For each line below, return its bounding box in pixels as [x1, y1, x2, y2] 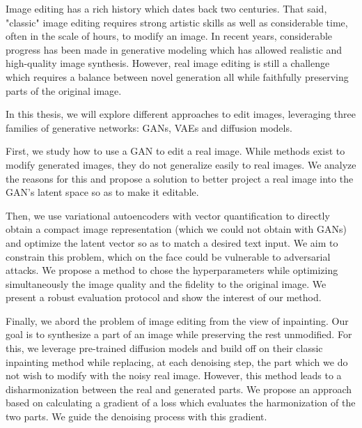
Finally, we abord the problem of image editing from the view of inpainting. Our [6, 313, 349, 328]
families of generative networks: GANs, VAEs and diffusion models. [6, 120, 292, 135]
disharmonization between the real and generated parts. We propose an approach [6, 381, 352, 396]
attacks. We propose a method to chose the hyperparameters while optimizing [6, 263, 338, 277]
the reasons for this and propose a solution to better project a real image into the [6, 171, 354, 185]
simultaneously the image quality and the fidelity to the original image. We [6, 276, 326, 291]
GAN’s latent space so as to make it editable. [6, 185, 199, 199]
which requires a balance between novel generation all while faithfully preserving [6, 69, 349, 84]
